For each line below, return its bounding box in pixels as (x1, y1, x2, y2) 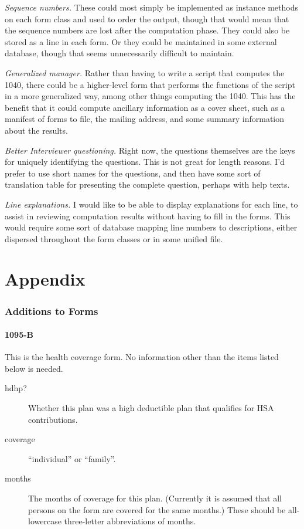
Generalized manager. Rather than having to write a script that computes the (5, 66, 285, 79)
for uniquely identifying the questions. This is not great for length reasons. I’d (5, 155, 285, 168)
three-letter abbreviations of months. (64, 515, 196, 527)
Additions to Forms (5, 303, 98, 318)
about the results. (5, 124, 68, 136)
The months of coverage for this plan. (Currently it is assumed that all (28, 492, 282, 504)
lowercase (28, 515, 62, 527)
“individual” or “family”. (28, 452, 116, 464)
